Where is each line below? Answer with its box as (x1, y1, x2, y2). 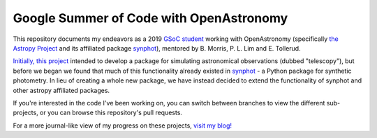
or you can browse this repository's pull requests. (39, 108, 183, 117)
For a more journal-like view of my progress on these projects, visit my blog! (13, 121, 232, 130)
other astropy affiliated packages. (13, 86, 110, 94)
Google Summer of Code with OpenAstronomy (13, 10, 288, 26)
